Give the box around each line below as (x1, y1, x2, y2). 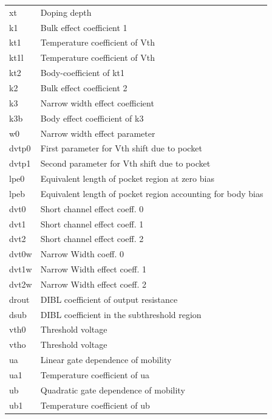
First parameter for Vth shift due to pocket (40, 142, 202, 154)
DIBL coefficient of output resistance (40, 293, 178, 305)
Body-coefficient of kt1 (40, 66, 124, 79)
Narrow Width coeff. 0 (40, 248, 124, 260)
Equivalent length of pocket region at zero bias (40, 172, 214, 185)
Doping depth (40, 5, 92, 18)
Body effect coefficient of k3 (40, 111, 144, 124)
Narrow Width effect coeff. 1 (40, 263, 147, 275)
